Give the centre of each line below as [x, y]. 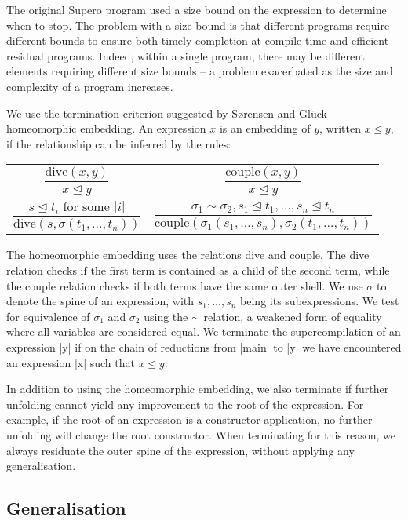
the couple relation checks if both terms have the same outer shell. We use [185, 285]
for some [86, 207]
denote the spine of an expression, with [100, 301]
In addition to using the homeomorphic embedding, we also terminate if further [198, 389]
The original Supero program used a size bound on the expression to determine [197, 9]
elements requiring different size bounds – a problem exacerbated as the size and [200, 71]
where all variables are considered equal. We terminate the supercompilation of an [204, 332]
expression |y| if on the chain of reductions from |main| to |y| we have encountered [204, 347]
